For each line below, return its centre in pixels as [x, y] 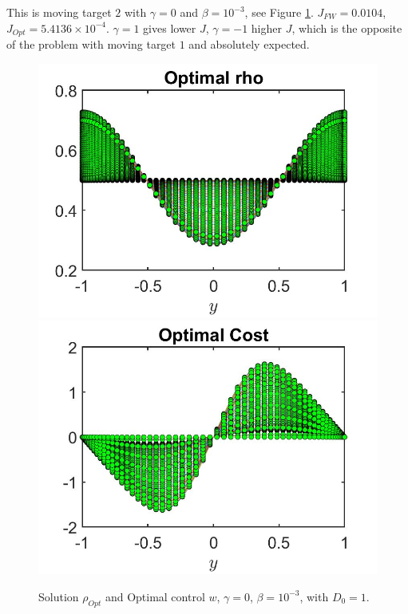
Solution [59, 596]
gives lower [170, 28]
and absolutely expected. [249, 44]
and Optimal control [155, 596]
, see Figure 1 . [279, 12]
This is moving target [59, 12]
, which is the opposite [347, 28]
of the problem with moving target [91, 44]
